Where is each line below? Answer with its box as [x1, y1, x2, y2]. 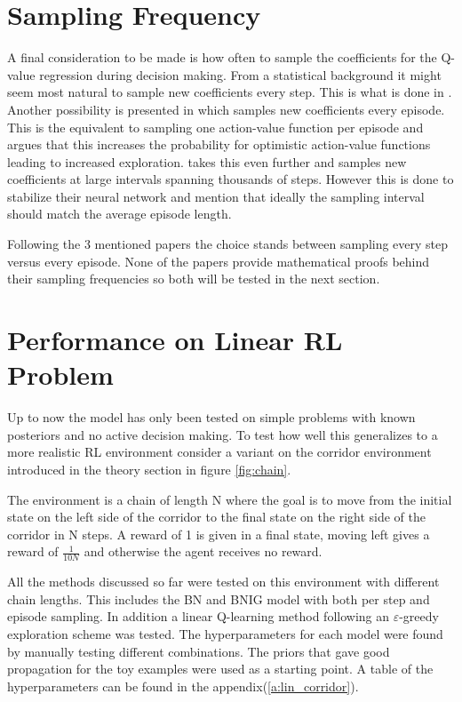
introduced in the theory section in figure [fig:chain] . [7, 459, 291, 478]
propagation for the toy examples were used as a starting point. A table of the [7, 659, 434, 678]
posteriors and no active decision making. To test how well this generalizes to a [7, 425, 438, 443]
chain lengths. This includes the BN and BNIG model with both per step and [7, 589, 430, 608]
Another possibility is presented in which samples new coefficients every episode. [7, 100, 445, 118]
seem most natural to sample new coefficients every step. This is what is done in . [7, 83, 452, 101]
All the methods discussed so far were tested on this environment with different [7, 572, 440, 591]
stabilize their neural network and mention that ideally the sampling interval [7, 187, 425, 205]
